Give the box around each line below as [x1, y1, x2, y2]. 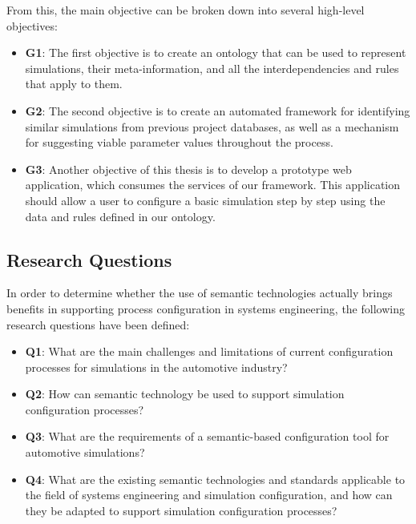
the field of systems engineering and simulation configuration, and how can [25, 486, 393, 503]
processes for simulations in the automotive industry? [25, 358, 288, 375]
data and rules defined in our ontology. [25, 208, 216, 224]
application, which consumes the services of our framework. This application [25, 176, 401, 193]
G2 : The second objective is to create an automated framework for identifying [25, 102, 410, 119]
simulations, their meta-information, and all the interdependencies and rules [25, 59, 399, 76]
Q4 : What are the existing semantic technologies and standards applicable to [25, 470, 406, 487]
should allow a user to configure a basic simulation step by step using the [25, 191, 386, 208]
